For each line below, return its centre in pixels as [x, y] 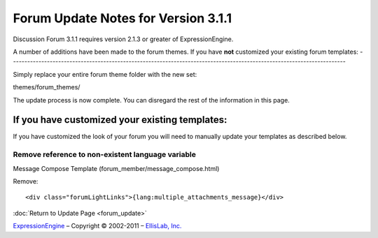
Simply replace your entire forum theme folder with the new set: [105, 74]
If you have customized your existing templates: [120, 120]
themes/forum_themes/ [47, 87]
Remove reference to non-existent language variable [104, 155]
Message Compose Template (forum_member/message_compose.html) [116, 168]
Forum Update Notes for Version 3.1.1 [122, 18]
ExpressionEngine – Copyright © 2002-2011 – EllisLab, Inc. [97, 226]
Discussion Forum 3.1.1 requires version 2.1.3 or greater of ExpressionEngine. [123, 39]
